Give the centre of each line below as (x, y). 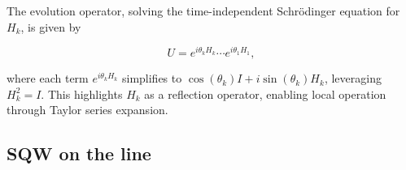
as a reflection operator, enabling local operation (265, 93)
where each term (48, 78)
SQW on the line (79, 153)
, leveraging (353, 78)
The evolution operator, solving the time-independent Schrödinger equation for (203, 11)
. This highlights (82, 93)
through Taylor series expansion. (87, 110)
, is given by (51, 26)
